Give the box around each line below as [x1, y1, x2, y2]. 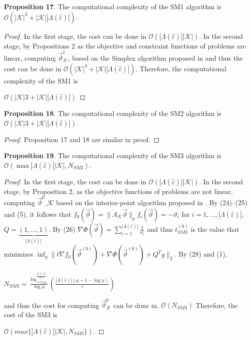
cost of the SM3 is [4, 309, 58, 319]
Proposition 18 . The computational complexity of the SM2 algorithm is [4, 108, 221, 118]
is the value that [191, 224, 239, 234]
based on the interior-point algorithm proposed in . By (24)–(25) [56, 197, 248, 208]
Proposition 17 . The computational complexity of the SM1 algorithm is [4, 1, 221, 11]
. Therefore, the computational [135, 63, 227, 73]
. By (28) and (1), [174, 249, 227, 259]
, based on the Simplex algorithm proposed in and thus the [68, 52, 243, 63]
